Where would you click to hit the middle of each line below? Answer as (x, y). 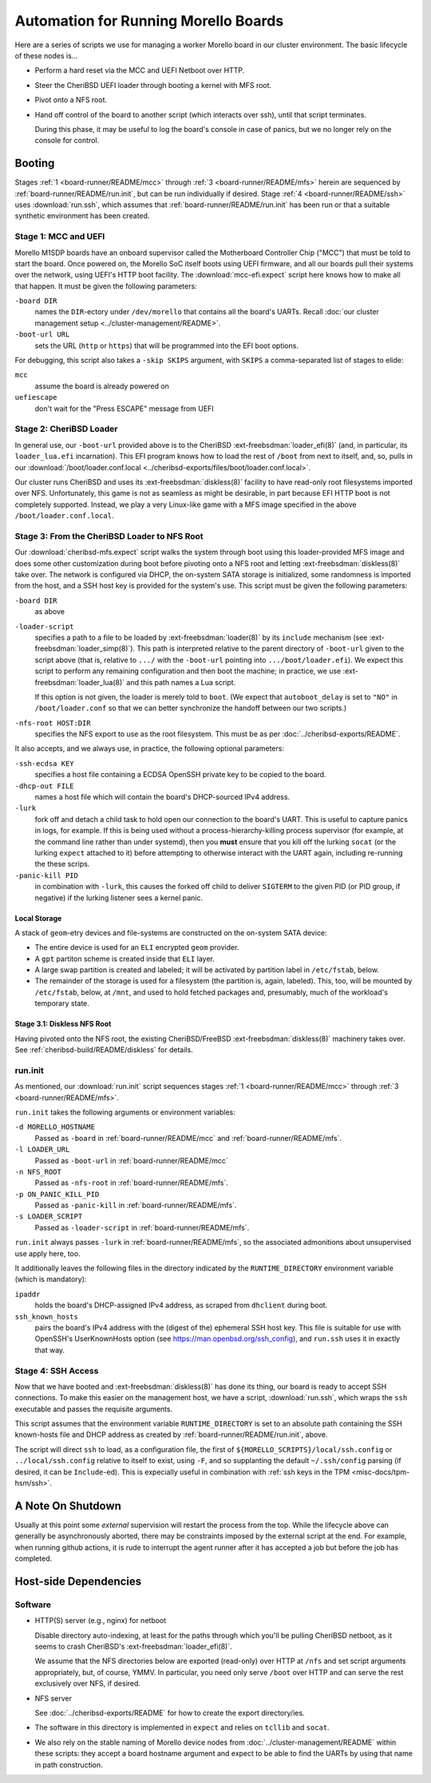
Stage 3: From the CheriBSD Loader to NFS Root (109, 536)
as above (50, 612)
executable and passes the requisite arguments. (94, 1409)
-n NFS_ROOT (38, 1172)
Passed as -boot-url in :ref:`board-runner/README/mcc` (132, 1160)
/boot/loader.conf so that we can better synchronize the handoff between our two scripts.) (191, 708)
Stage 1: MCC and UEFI (60, 237)
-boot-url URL (42, 335)
